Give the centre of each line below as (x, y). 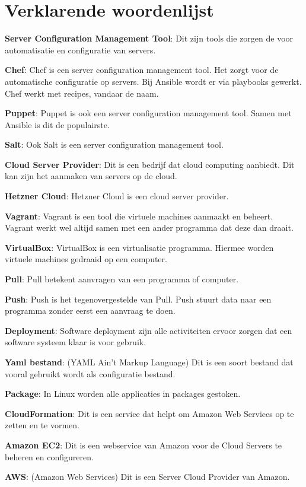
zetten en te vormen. (42, 425)
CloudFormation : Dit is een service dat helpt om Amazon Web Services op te (149, 413)
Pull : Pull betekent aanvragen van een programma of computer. (122, 279)
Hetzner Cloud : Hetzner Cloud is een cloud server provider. (117, 196)
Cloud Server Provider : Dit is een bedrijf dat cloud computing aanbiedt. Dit (150, 164)
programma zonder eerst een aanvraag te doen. (90, 311)
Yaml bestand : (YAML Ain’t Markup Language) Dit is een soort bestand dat (149, 362)
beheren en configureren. (49, 456)
